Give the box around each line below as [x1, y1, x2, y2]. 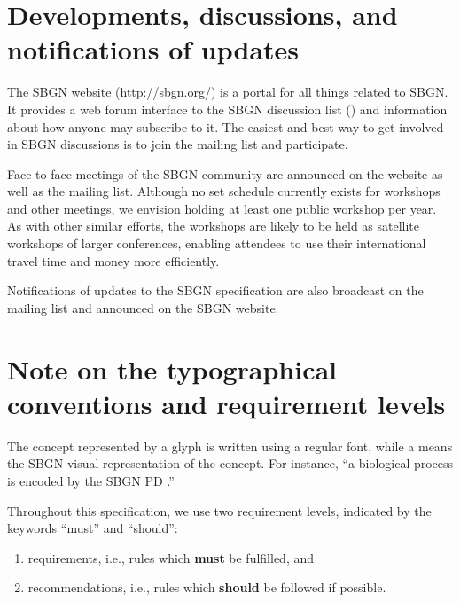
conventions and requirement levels [7, 385, 446, 421]
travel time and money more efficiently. [7, 251, 220, 270]
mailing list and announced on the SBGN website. [7, 298, 279, 317]
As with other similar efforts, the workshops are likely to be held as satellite [7, 216, 420, 235]
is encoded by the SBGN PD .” [7, 471, 175, 489]
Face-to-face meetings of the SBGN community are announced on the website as [7, 164, 443, 183]
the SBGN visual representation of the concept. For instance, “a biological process [7, 454, 454, 473]
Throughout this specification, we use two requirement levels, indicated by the [7, 501, 432, 520]
